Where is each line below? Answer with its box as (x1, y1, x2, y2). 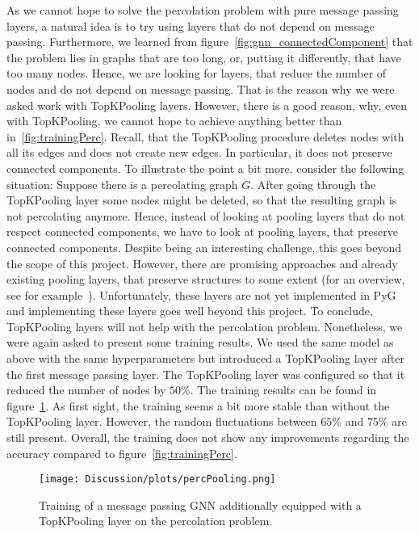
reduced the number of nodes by (6, 381, 166, 398)
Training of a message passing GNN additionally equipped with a (39, 496, 362, 513)
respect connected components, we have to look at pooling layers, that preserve (6, 223, 398, 240)
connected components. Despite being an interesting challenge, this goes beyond (6, 238, 402, 255)
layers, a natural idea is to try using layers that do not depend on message (6, 17, 375, 34)
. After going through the (250, 175, 376, 192)
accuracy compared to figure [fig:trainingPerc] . (6, 444, 237, 461)
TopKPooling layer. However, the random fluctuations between (6, 413, 317, 430)
